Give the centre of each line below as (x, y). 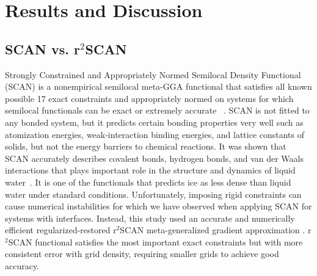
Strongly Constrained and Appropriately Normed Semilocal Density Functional (153, 74)
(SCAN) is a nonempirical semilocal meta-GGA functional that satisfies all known (158, 86)
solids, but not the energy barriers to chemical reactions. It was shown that (146, 146)
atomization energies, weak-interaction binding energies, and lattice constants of (155, 134)
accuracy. (22, 266)
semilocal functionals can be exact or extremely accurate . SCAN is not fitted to (157, 110)
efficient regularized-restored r (61, 230)
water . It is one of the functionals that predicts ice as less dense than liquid (148, 182)
